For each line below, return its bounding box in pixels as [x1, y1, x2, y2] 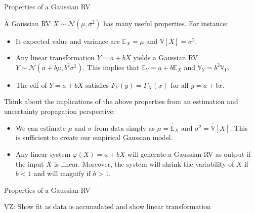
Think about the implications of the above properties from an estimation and [4, 96, 238, 106]
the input [15, 158, 44, 169]
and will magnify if [34, 168, 91, 178]
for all [170, 79, 189, 90]
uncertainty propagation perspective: [4, 106, 115, 116]
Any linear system [15, 148, 71, 159]
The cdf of [15, 79, 47, 90]
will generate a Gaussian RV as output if [127, 148, 251, 159]
